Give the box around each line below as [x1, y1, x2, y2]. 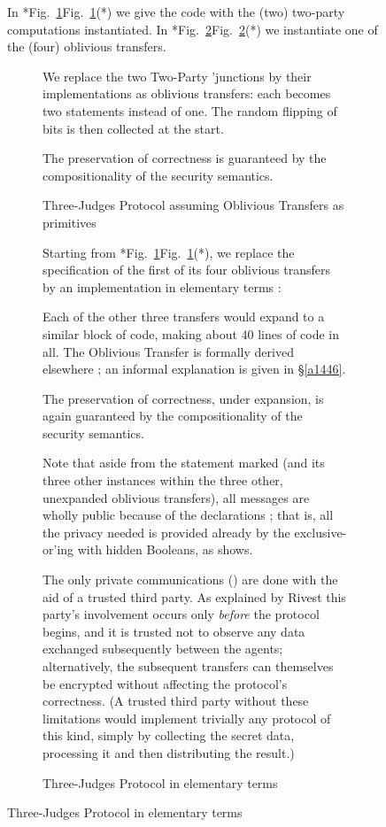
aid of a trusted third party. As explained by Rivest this [42, 587, 346, 606]
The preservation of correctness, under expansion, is [42, 389, 324, 407]
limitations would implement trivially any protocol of [42, 708, 331, 727]
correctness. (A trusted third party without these [42, 692, 309, 710]
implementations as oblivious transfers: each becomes [42, 84, 331, 103]
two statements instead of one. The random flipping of [42, 101, 337, 120]
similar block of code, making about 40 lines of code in [42, 324, 340, 343]
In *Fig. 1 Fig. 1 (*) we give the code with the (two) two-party [7, 3, 345, 20]
